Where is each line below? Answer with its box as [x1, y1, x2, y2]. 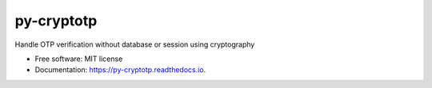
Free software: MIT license [34, 54, 123, 63]
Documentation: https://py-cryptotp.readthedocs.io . [34, 65, 206, 75]
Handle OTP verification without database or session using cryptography [14, 40, 255, 49]
